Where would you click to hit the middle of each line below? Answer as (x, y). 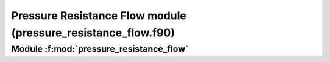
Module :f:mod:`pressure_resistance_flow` (100, 49)
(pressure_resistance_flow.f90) (93, 33)
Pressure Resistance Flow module (99, 16)
